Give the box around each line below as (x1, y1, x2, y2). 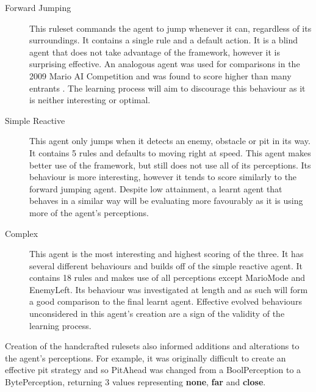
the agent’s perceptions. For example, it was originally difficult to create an (5, 351, 286, 364)
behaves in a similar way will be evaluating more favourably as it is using (29, 194, 303, 207)
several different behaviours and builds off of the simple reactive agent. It (29, 259, 303, 272)
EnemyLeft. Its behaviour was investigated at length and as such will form (29, 283, 308, 296)
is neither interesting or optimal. (29, 93, 151, 106)
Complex (5, 227, 38, 239)
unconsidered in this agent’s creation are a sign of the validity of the (29, 307, 285, 320)
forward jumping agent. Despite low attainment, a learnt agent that (29, 182, 282, 195)
